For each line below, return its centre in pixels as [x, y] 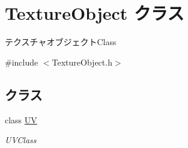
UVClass [21, 140]
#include [22, 62]
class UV [21, 119]
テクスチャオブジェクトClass [61, 42]
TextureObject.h [82, 62]
